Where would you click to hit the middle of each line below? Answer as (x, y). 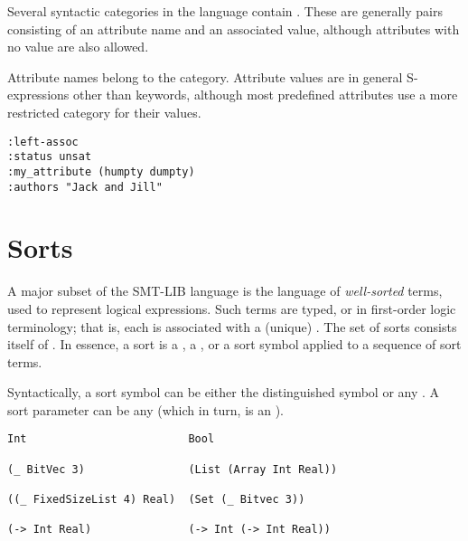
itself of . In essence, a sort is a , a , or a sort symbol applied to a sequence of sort (234, 344)
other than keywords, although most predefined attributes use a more (265, 95)
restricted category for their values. (104, 112)
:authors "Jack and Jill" (85, 187)
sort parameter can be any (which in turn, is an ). (145, 409)
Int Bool (111, 439)
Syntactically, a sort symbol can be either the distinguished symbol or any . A (224, 392)
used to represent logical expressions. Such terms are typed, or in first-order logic (232, 308)
